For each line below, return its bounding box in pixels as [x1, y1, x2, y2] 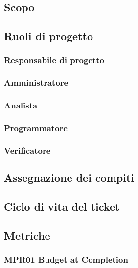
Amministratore [4, 77, 69, 89]
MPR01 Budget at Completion [4, 253, 128, 266]
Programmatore [4, 122, 68, 134]
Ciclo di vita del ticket [4, 198, 120, 214]
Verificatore [4, 144, 51, 156]
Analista [4, 99, 38, 111]
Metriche [4, 227, 50, 242]
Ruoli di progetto [4, 28, 93, 44]
